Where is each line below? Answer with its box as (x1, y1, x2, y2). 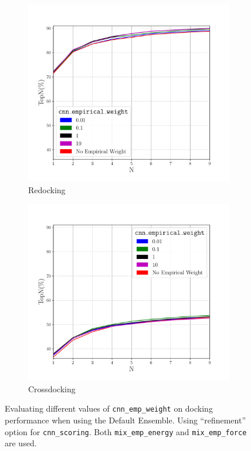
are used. (5, 437, 37, 449)
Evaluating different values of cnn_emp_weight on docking (5, 402, 213, 415)
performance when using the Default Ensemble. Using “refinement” (5, 414, 246, 426)
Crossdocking (28, 382, 76, 395)
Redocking (28, 183, 66, 196)
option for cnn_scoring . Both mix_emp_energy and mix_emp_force (5, 425, 247, 437)
